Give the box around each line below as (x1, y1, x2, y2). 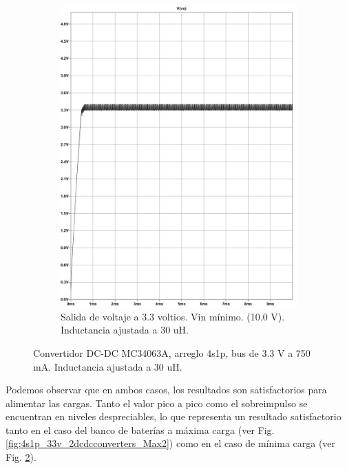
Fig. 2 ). (6, 450, 36, 464)
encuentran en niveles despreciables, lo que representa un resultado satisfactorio (6, 409, 341, 424)
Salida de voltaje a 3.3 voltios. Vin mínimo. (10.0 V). (61, 309, 285, 323)
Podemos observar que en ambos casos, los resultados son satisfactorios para (6, 382, 327, 397)
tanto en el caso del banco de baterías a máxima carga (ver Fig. (6, 422, 275, 437)
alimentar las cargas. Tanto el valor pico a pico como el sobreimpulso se (6, 395, 308, 410)
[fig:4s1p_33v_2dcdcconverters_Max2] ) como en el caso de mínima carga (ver (6, 436, 336, 450)
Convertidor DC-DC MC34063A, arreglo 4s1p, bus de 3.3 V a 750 (33, 345, 311, 360)
